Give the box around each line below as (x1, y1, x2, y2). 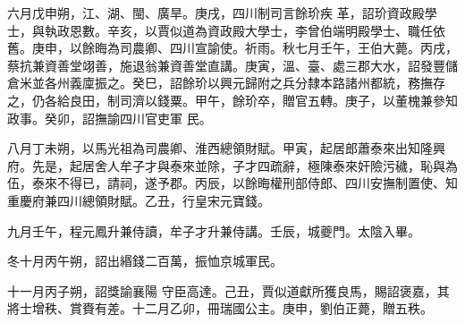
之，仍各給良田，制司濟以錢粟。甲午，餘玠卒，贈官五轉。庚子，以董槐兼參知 (7, 90, 458, 109)
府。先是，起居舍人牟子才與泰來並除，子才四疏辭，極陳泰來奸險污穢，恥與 (7, 156, 445, 174)
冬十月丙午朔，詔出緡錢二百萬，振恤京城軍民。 (7, 251, 283, 270)
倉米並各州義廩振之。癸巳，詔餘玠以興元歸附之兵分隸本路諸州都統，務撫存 (7, 73, 445, 92)
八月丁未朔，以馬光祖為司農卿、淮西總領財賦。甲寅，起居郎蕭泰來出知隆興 (7, 139, 445, 157)
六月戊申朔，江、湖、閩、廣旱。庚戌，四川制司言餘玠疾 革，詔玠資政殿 (7, 4, 425, 21)
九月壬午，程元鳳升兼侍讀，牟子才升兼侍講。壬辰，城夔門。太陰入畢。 (7, 221, 420, 240)
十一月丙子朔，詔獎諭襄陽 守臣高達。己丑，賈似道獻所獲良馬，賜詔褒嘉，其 (7, 281, 450, 300)
